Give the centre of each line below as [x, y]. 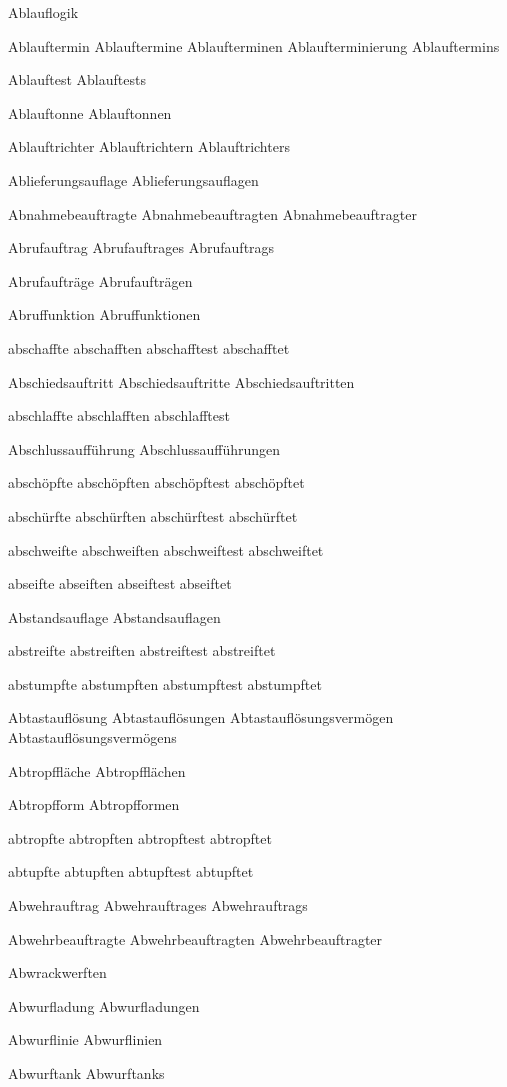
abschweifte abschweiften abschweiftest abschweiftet [166, 549]
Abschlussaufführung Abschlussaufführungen [144, 448]
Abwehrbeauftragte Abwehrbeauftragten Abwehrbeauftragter [195, 938]
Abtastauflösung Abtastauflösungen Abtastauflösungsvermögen [201, 717]
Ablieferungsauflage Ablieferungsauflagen [133, 179]
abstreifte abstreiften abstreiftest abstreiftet [142, 650]
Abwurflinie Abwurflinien [85, 1039]
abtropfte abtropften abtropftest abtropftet [140, 837]
